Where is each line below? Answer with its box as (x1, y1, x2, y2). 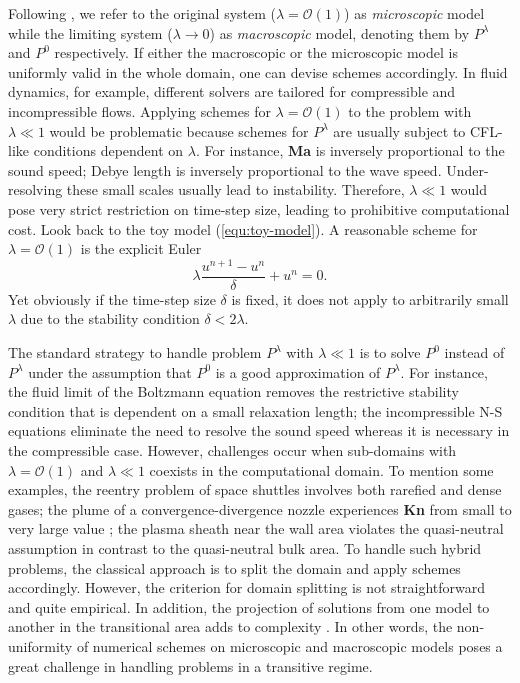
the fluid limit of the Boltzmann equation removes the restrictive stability (8, 381, 459, 402)
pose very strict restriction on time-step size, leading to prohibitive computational (8, 198, 510, 219)
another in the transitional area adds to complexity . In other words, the (8, 616, 453, 637)
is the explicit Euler (80, 238, 202, 259)
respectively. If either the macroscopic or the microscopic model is (54, 42, 458, 63)
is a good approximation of (215, 361, 381, 382)
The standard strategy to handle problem (8, 342, 262, 363)
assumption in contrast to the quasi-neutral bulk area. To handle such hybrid (8, 537, 482, 558)
